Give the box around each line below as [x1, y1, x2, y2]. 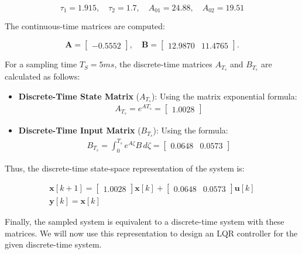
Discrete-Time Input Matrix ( [18, 124, 141, 136]
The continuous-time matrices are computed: [5, 20, 165, 32]
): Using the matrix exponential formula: [151, 90, 297, 102]
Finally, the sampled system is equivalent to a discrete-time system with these [5, 215, 284, 228]
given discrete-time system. [5, 238, 102, 250]
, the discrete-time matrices [114, 58, 212, 70]
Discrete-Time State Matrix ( [18, 90, 140, 102]
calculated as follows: [5, 70, 80, 82]
